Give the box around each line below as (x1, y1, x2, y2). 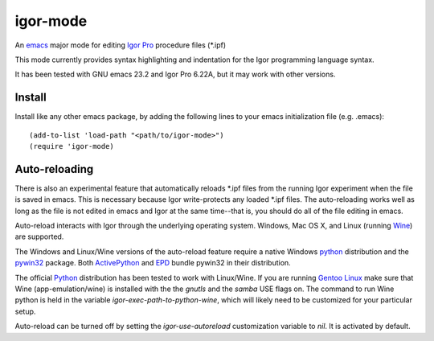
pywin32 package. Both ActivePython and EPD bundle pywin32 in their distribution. (14, 258, 291, 268)
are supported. (14, 232, 64, 241)
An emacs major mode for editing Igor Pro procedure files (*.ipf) (14, 40, 227, 50)
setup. (14, 306, 36, 316)
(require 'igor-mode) (29, 142, 114, 151)
